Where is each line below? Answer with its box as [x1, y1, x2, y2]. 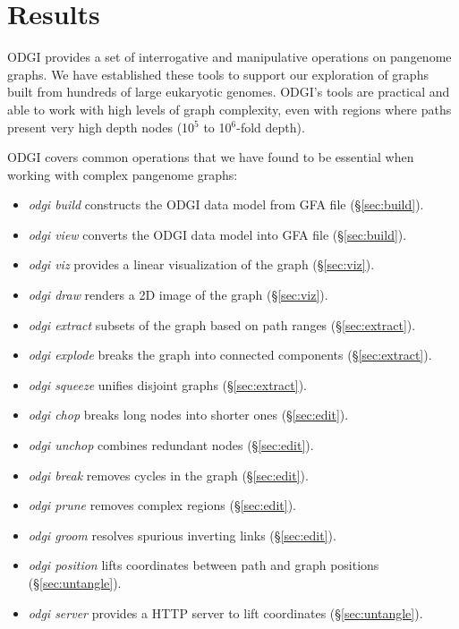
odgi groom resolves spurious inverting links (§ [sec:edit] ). [28, 525, 336, 544]
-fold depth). [236, 117, 305, 136]
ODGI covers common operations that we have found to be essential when [7, 148, 414, 166]
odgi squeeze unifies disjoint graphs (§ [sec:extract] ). [28, 375, 307, 394]
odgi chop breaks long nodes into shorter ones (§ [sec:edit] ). [28, 405, 349, 424]
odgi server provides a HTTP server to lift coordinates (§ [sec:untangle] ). [28, 603, 423, 622]
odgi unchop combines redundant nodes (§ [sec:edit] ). [28, 436, 314, 455]
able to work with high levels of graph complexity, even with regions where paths [7, 99, 452, 118]
